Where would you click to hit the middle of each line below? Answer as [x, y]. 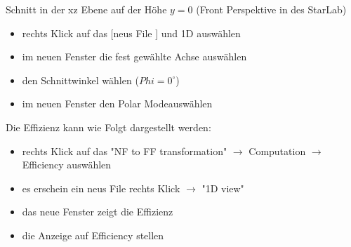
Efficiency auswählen [67, 165]
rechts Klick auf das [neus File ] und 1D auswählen [131, 33]
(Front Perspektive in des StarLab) [271, 9]
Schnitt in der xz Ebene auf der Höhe [86, 9]
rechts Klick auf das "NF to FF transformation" [125, 151]
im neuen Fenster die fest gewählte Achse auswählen [134, 56]
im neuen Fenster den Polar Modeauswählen [117, 104]
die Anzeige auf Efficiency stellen [93, 235]
